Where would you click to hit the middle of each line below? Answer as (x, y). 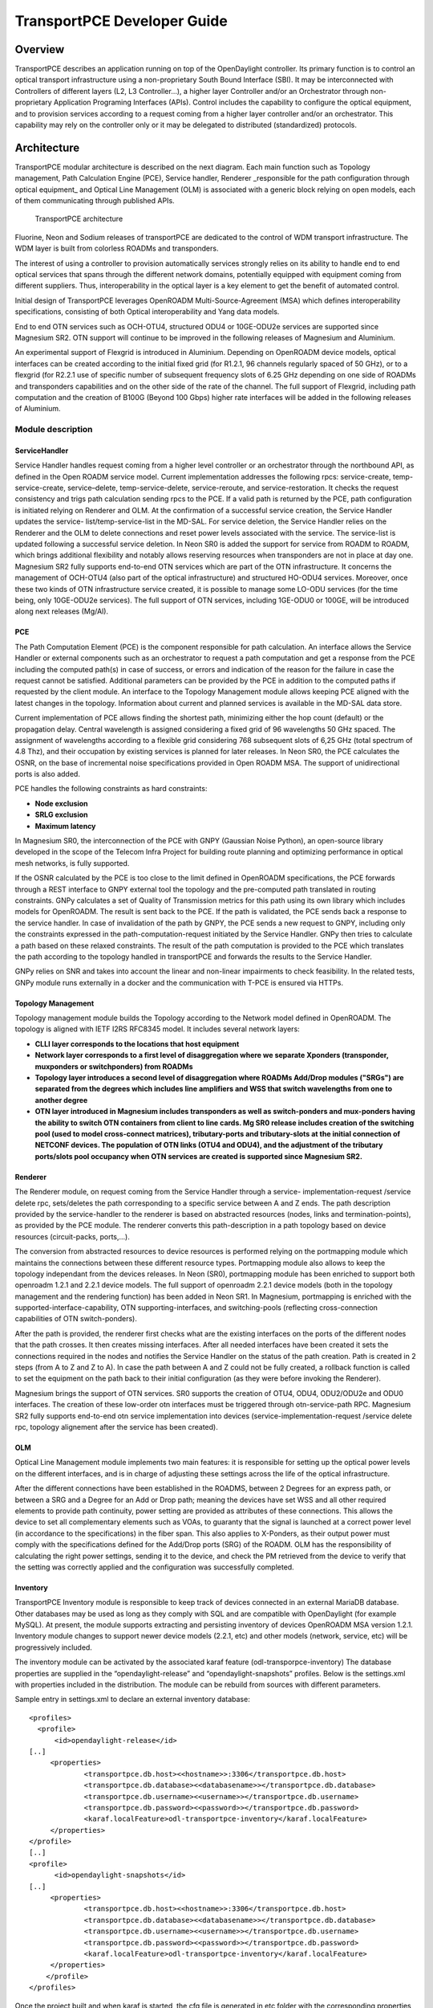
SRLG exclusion (61, 814)
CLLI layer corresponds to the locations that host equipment (137, 1043)
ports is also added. (47, 774)
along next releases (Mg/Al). (61, 611)
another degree (61, 1100)
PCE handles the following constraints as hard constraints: (111, 789)
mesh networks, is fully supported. (72, 863)
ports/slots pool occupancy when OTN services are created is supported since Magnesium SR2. (198, 1156)
